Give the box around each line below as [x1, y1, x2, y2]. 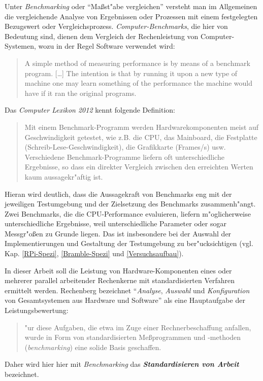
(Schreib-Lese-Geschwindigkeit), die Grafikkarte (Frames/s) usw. [24, 142, 226, 152]
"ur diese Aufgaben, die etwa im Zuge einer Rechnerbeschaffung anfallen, [24, 322, 251, 332]
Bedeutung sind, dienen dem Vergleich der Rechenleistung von [5, 30, 199, 41]
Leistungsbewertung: [5, 305, 69, 316]
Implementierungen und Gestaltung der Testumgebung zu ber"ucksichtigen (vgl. [5, 238, 253, 249]
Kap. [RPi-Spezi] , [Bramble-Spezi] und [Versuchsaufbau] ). [5, 248, 184, 259]
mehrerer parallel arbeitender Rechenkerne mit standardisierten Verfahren [5, 275, 235, 286]
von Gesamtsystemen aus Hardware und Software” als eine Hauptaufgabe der [5, 295, 245, 305]
